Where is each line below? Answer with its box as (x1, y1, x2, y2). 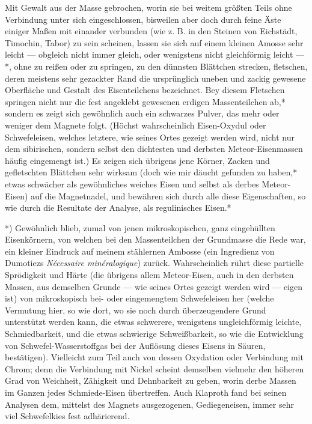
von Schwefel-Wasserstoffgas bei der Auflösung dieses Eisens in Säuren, (5, 339, 266, 351)
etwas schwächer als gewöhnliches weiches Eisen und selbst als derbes (5, 177, 259, 190)
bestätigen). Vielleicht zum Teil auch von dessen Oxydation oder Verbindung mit (5, 351, 304, 363)
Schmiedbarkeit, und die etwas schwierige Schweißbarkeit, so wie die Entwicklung (5, 327, 304, 340)
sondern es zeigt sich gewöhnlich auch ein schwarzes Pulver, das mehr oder (5, 107, 280, 120)
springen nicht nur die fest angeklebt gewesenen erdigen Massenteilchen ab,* (5, 95, 286, 108)
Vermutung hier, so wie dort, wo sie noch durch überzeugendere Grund (5, 303, 266, 316)
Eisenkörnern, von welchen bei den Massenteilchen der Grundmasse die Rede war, (5, 233, 306, 246)
